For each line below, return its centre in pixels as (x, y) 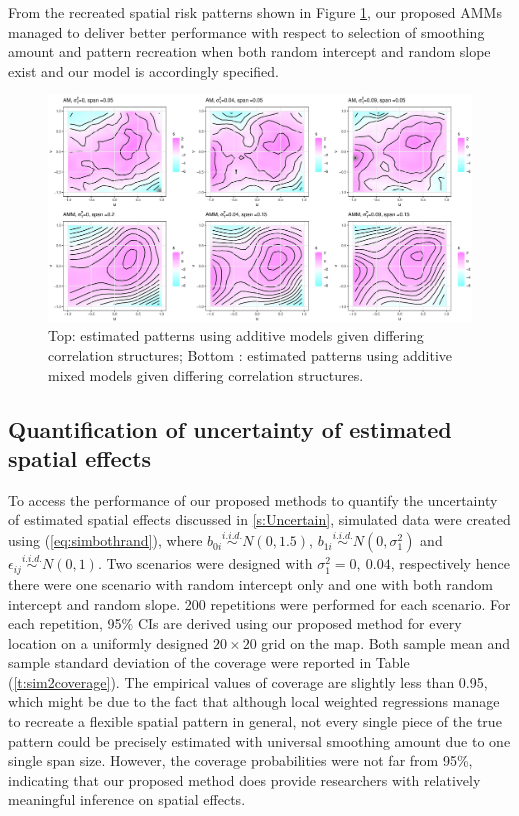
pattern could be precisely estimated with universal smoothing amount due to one (259, 740)
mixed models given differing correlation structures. (206, 374)
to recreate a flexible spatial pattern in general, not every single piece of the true (255, 721)
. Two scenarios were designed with (205, 563)
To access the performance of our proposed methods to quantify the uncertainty (253, 499)
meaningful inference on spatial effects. (127, 799)
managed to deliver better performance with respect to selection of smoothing (246, 31)
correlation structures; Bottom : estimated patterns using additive (250, 355)
